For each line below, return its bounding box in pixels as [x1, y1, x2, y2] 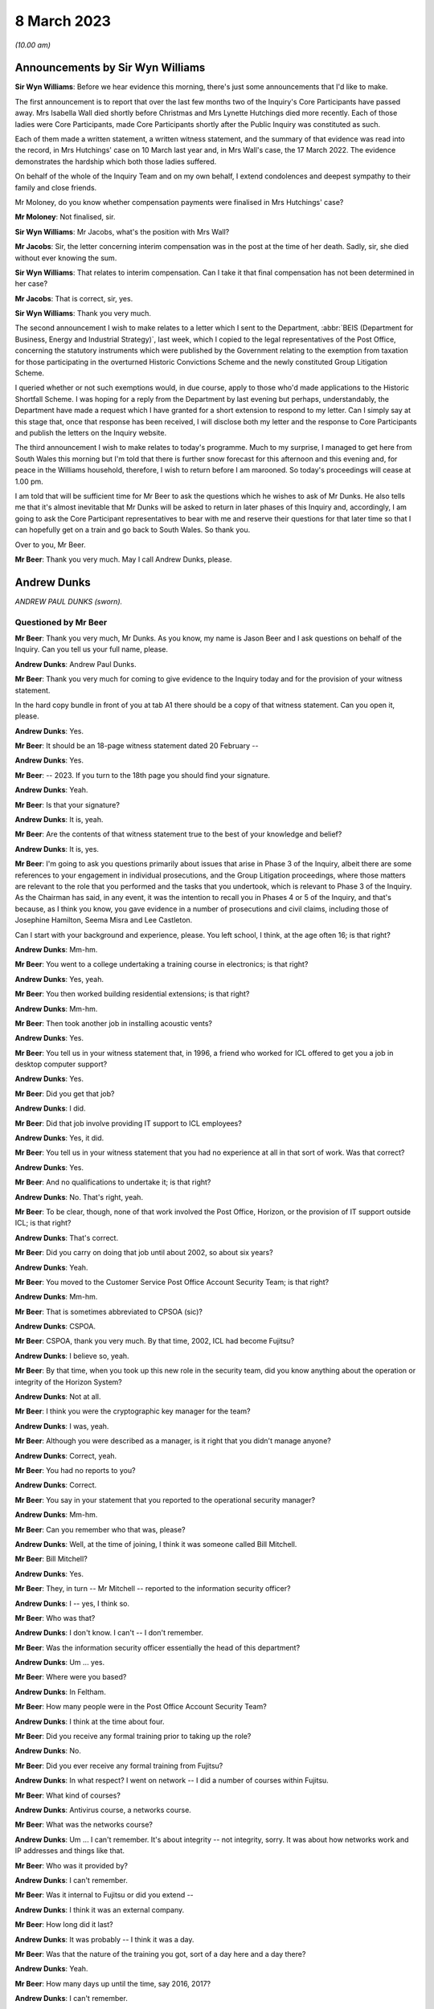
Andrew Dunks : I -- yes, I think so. [14, 1598, 130, 1608]
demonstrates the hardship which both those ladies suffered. [14, 157, 217, 166]
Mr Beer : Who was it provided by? [14, 1860, 129, 1870]
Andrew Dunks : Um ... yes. [14, 1658, 105, 1667]
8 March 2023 [14, 12, 112, 30]
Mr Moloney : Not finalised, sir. [14, 212, 116, 222]
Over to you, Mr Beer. [14, 539, 86, 550]
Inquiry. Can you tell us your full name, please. [14, 644, 169, 654]
